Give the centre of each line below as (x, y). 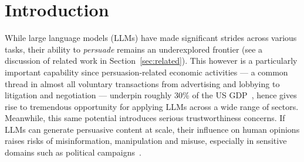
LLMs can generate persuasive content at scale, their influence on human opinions (152, 129)
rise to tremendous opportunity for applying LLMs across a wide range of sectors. (152, 106)
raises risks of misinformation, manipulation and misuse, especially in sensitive (146, 141)
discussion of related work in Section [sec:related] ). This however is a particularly (151, 61)
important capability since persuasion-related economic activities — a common (146, 72)
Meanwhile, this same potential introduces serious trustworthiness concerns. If (145, 118)
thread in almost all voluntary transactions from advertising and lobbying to (142, 83)
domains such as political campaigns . (73, 152)
